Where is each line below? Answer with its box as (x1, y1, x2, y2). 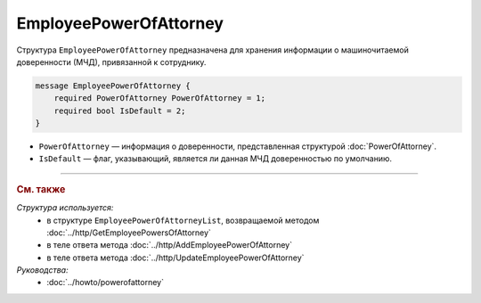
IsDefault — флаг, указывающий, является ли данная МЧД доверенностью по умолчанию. (38, 153, 392, 164)
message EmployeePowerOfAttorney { (35, 80, 191, 91)
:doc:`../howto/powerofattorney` (46, 277, 165, 288)
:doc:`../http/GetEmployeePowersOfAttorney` (46, 227, 211, 238)
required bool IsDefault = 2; (53, 105, 186, 116)
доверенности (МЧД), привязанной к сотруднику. (16, 56, 207, 67)
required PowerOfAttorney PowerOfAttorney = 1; (53, 94, 266, 103)
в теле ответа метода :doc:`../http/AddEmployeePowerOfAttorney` (46, 240, 293, 250)
